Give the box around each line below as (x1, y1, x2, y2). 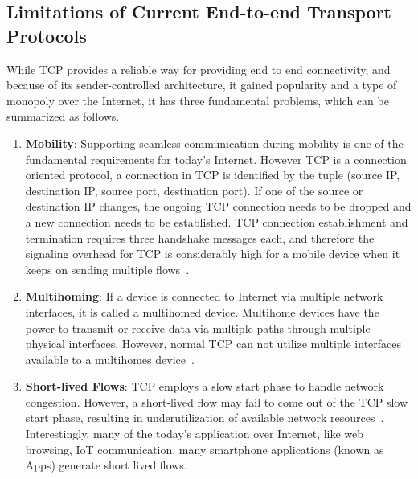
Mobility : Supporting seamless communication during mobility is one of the (25, 134, 404, 151)
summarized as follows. (6, 108, 120, 125)
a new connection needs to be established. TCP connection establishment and (25, 213, 408, 230)
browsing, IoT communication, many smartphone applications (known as (25, 440, 384, 457)
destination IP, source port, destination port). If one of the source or (25, 182, 363, 199)
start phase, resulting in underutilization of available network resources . (25, 409, 384, 426)
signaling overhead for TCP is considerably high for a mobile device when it (25, 245, 400, 262)
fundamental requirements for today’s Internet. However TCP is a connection (25, 150, 407, 167)
